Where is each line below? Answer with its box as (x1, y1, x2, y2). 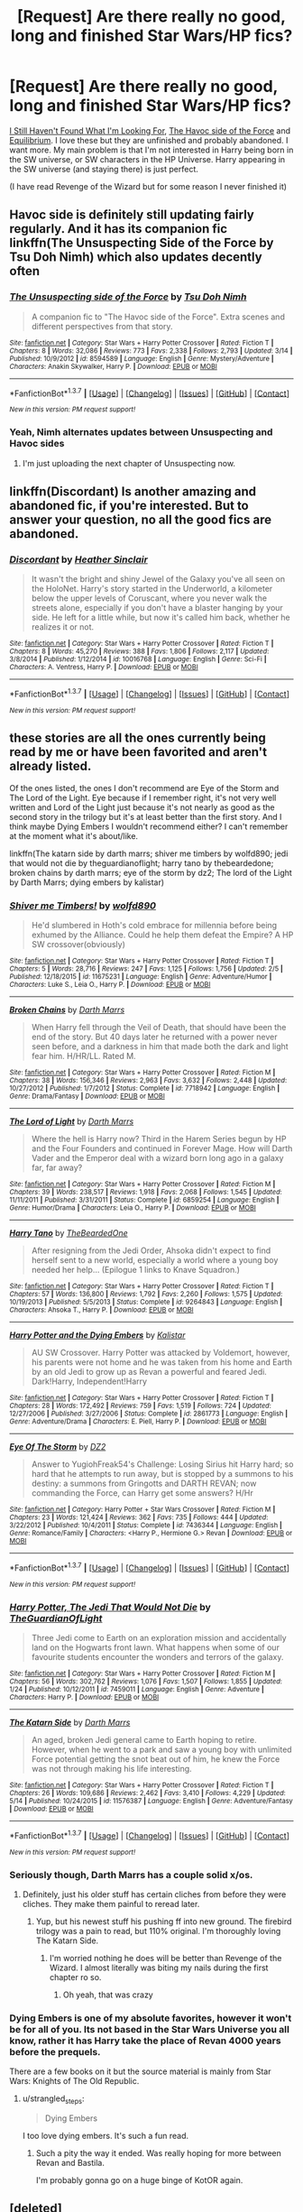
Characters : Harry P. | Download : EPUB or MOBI (9, 1692, 160, 1701)
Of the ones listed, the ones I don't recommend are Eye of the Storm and (9, 782, 280, 793)
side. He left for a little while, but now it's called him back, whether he (31, 612, 290, 623)
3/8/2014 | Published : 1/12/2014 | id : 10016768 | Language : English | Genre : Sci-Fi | (9, 655, 268, 664)
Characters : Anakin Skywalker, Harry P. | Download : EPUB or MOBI (9, 362, 218, 371)
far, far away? (31, 1162, 83, 1174)
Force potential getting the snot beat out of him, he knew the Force (31, 1753, 280, 1765)
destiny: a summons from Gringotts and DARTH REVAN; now (31, 1478, 257, 1489)
